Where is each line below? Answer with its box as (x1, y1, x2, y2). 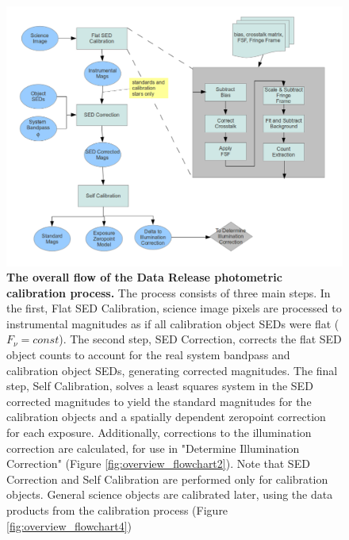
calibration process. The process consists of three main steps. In (6, 284, 331, 301)
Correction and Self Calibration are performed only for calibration (6, 470, 328, 487)
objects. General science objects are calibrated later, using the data (6, 486, 333, 503)
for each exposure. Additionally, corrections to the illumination (6, 424, 312, 441)
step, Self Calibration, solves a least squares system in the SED (6, 377, 313, 394)
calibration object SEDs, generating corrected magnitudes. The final (6, 362, 338, 378)
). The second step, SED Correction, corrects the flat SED (59, 331, 342, 347)
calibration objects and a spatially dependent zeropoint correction (6, 408, 326, 425)
